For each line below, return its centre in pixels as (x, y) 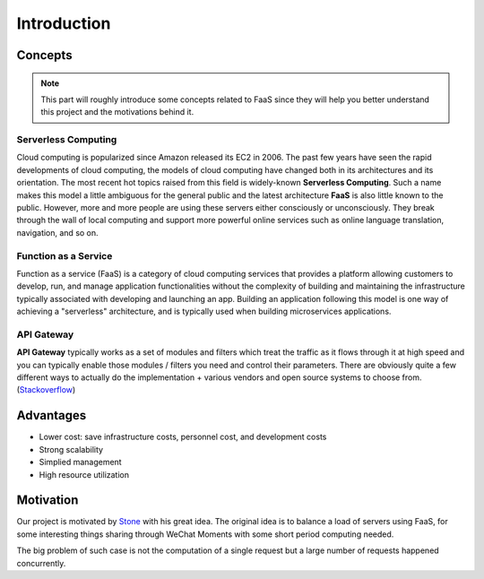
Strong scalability (71, 449)
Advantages (52, 415)
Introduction (64, 23)
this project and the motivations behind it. (117, 112)
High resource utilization (84, 474)
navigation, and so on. (57, 232)
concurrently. (41, 563)
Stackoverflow (46, 390)
